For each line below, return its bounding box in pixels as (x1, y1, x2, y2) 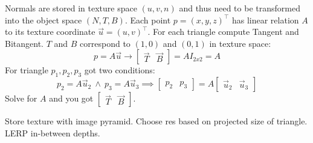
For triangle (5, 64, 48, 76)
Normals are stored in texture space (5, 2, 137, 14)
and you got (49, 92, 94, 105)
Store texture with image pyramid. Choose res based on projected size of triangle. (5, 115, 308, 127)
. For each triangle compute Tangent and (147, 25, 299, 38)
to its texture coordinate (5, 25, 95, 38)
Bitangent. (5, 37, 44, 49)
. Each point (124, 13, 171, 26)
